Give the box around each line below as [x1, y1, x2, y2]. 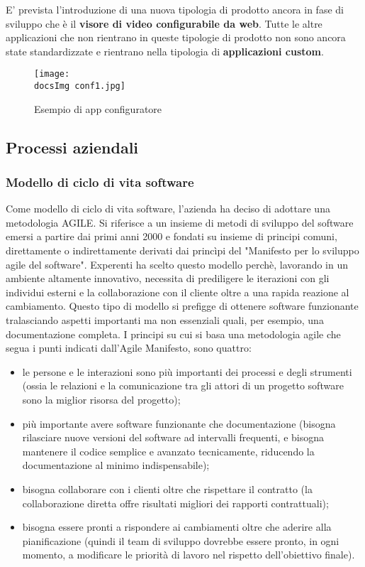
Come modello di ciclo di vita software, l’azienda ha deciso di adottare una [6, 201, 330, 216]
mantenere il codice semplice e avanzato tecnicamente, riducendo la [22, 443, 315, 458]
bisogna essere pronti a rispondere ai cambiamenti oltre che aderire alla [22, 519, 332, 534]
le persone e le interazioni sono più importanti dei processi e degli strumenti [22, 364, 352, 379]
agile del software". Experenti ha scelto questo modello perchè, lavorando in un [6, 256, 348, 271]
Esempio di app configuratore [34, 101, 162, 116]
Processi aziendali [6, 136, 139, 158]
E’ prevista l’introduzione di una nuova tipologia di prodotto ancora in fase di [6, 2, 344, 16]
